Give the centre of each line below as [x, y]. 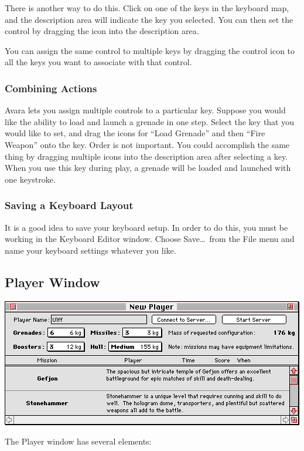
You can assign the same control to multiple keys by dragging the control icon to [150, 50]
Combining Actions [51, 88]
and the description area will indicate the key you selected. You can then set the [149, 19]
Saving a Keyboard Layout [69, 205]
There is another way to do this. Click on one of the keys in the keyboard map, [147, 8]
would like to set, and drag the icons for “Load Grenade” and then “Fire [135, 133]
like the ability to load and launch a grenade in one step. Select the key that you [150, 121]
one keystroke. [30, 179]
